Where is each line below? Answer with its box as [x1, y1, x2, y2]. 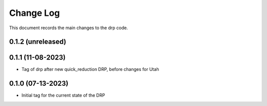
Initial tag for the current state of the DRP [21, 92, 105, 99]
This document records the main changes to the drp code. [9, 25, 128, 31]
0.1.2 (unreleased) [9, 38, 66, 46]
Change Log [9, 7, 60, 18]
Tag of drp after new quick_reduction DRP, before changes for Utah [21, 66, 159, 72]
